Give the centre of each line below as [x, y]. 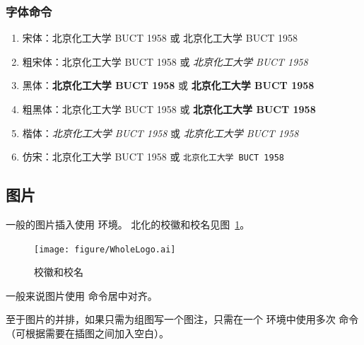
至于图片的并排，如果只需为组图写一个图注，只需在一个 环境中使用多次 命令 [182, 319]
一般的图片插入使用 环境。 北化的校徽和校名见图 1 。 [128, 224]
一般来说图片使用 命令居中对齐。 [82, 295]
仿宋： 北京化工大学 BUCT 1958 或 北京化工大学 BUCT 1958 [153, 157]
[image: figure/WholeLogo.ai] [105, 249]
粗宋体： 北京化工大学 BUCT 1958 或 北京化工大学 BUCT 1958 [165, 61]
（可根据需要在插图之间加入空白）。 [87, 333]
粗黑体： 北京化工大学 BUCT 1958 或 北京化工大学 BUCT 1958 [169, 109]
